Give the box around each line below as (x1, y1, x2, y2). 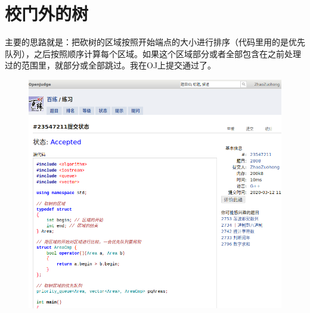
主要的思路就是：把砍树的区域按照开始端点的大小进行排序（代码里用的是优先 (5, 36, 305, 48)
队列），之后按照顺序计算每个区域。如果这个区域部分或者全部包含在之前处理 (5, 47, 301, 60)
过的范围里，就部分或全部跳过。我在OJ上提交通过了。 (5, 59, 216, 71)
